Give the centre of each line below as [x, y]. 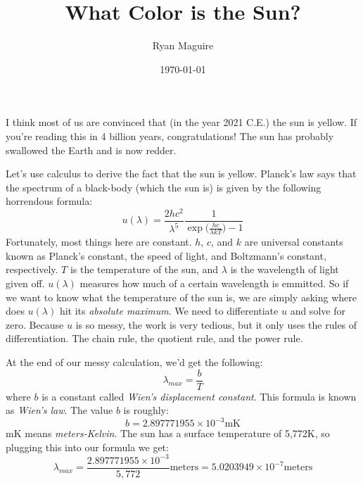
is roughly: [146, 410]
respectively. [32, 269]
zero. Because [35, 324]
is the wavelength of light [285, 269]
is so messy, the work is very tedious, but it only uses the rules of [216, 324]
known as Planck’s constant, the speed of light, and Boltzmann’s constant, [166, 255]
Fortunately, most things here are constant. [99, 242]
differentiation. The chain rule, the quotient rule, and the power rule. [154, 338]
